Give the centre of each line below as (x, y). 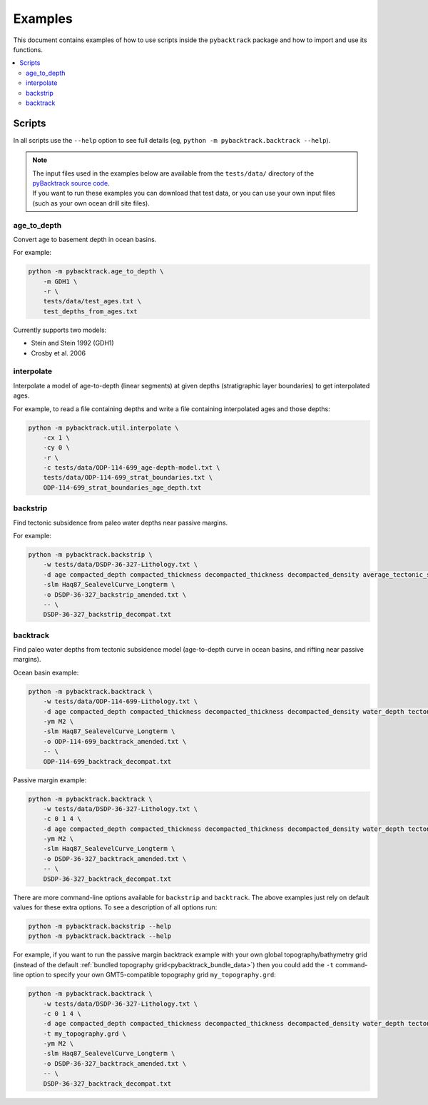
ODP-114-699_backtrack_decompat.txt (107, 761)
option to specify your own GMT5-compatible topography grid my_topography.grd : (151, 975)
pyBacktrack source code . (71, 183)
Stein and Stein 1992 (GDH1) (72, 343)
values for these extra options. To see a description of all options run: (115, 907)
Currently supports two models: (60, 330)
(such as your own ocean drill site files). (91, 203)
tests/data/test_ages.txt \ (92, 301)
